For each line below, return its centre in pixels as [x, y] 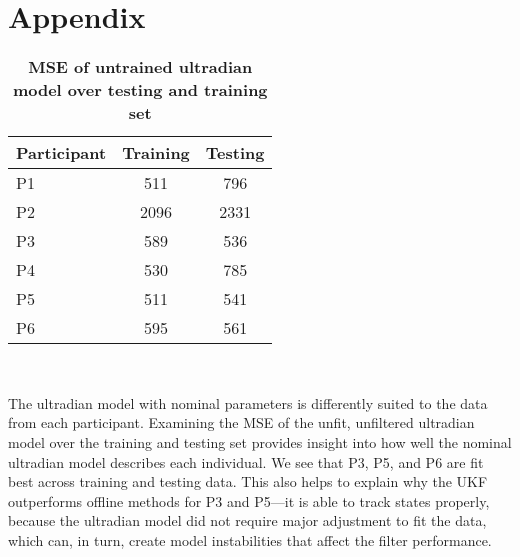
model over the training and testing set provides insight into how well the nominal [260, 441]
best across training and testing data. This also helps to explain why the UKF [248, 481]
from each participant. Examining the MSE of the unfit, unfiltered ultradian [241, 422]
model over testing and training [140, 90]
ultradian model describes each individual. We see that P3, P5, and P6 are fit [246, 461]
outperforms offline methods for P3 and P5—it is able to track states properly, [249, 500]
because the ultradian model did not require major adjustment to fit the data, [247, 520]
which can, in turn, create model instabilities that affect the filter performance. [250, 539]
